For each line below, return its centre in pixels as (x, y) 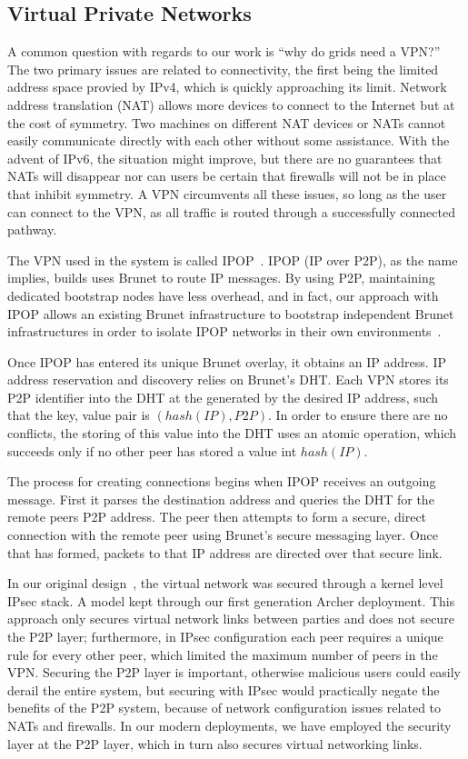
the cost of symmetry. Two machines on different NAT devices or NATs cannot (227, 122)
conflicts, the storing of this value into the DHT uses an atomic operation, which (232, 433)
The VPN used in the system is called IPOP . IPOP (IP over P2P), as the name (233, 260)
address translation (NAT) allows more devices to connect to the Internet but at (231, 104)
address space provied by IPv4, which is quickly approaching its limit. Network (227, 87)
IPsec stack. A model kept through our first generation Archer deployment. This (231, 600)
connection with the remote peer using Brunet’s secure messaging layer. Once (223, 535)
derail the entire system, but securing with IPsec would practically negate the (224, 689)
